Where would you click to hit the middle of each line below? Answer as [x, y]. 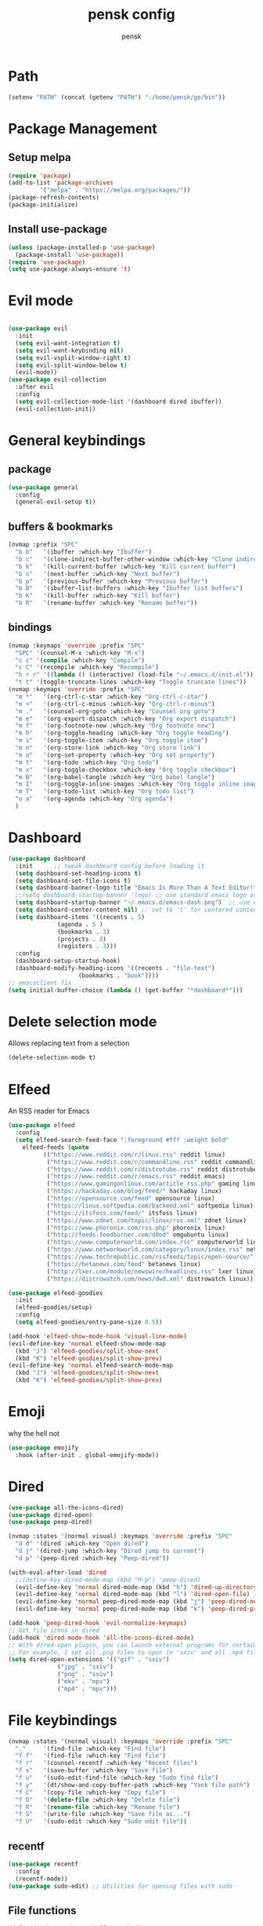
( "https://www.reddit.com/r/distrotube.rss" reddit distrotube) [153, 1169]
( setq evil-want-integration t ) [68, 343]
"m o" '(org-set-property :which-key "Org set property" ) [115, 755]
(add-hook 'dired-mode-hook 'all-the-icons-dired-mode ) [101, 1638]
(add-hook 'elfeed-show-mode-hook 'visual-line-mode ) [98, 1336]
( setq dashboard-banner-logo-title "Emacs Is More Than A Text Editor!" [136, 888]
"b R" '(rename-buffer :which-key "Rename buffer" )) [106, 603]
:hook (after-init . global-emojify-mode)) [87, 1455]
